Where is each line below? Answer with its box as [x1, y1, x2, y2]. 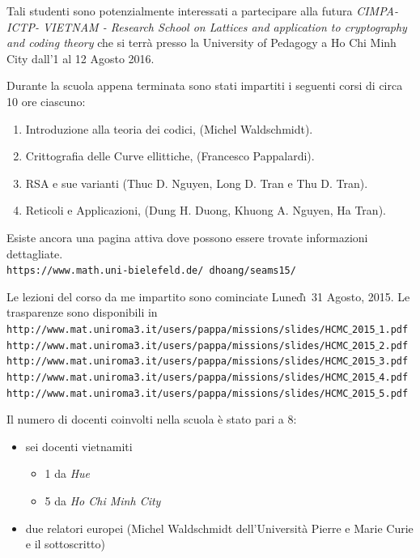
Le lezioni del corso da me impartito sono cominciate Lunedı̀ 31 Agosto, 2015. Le [6, 288, 410, 305]
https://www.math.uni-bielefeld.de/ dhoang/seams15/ [6, 265, 296, 277]
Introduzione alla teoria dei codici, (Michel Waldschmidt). [25, 120, 313, 137]
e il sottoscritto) [25, 535, 105, 552]
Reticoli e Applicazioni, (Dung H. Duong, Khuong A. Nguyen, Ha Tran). [25, 202, 386, 219]
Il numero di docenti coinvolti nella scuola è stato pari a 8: [6, 411, 297, 428]
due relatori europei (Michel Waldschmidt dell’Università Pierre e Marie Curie [25, 519, 414, 536]
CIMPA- [356, 2, 398, 19]
